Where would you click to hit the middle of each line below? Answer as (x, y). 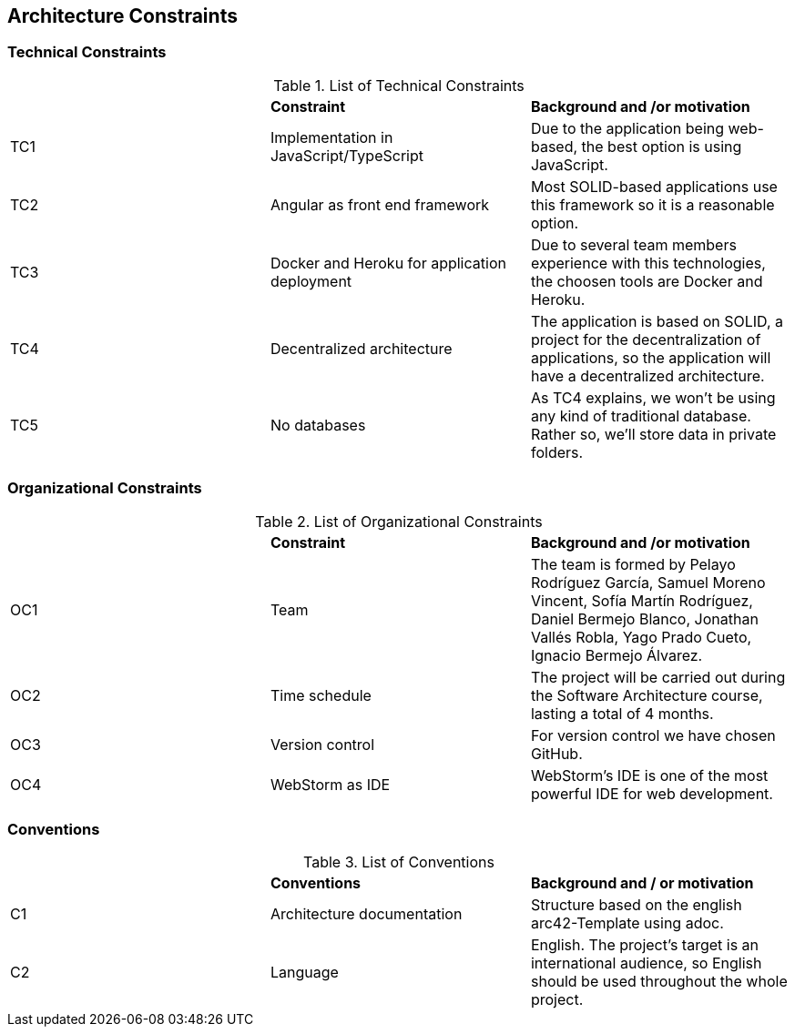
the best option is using (662, 146)
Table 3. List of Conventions (399, 862)
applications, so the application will (651, 357)
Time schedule (321, 695)
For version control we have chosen (653, 735)
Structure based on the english (636, 905)
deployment (311, 281)
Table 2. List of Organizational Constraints (399, 521)
